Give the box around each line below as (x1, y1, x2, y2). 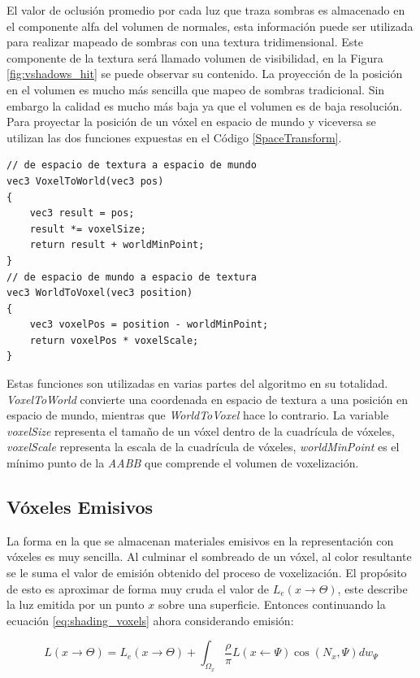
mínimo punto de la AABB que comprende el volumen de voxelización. (6, 454, 359, 472)
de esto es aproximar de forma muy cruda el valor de (6, 580, 270, 597)
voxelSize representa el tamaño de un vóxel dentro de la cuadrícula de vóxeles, (6, 422, 395, 439)
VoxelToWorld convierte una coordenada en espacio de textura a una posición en (6, 390, 409, 407)
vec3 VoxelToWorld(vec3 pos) (6, 175, 164, 187)
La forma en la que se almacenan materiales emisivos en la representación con (6, 532, 394, 549)
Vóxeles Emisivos (6, 494, 154, 519)
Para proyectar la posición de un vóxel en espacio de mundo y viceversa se (6, 113, 376, 130)
